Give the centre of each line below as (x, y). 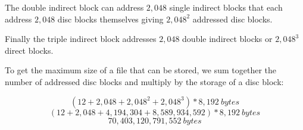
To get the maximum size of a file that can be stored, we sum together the (141, 70)
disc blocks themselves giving (110, 19)
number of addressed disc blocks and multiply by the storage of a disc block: (144, 81)
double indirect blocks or (227, 39)
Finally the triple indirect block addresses (81, 39)
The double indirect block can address (74, 7)
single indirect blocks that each (226, 7)
